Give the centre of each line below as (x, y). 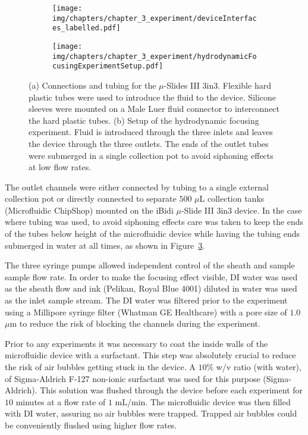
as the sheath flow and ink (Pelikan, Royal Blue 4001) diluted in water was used (151, 288)
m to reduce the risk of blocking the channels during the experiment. (135, 323)
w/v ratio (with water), (259, 367)
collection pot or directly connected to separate (91, 198)
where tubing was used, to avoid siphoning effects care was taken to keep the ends (154, 222)
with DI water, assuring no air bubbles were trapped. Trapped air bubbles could (151, 413)
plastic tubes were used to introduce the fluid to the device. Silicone (153, 97)
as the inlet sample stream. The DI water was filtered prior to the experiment (146, 300)
